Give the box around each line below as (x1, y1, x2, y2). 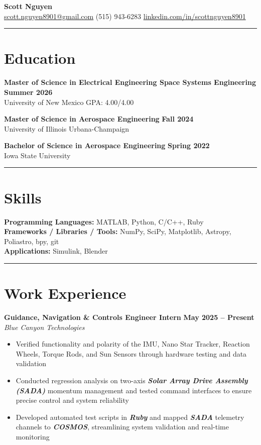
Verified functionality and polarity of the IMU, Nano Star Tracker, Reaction (16, 339, 250, 349)
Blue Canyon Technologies (4, 321, 85, 332)
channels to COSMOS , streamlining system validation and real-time (16, 421, 229, 432)
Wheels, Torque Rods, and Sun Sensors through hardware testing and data (16, 348, 247, 359)
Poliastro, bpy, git (4, 236, 59, 246)
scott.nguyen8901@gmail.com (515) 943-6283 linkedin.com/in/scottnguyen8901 (4, 11, 246, 21)
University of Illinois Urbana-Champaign (4, 123, 129, 134)
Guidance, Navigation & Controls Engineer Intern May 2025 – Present (4, 312, 254, 322)
